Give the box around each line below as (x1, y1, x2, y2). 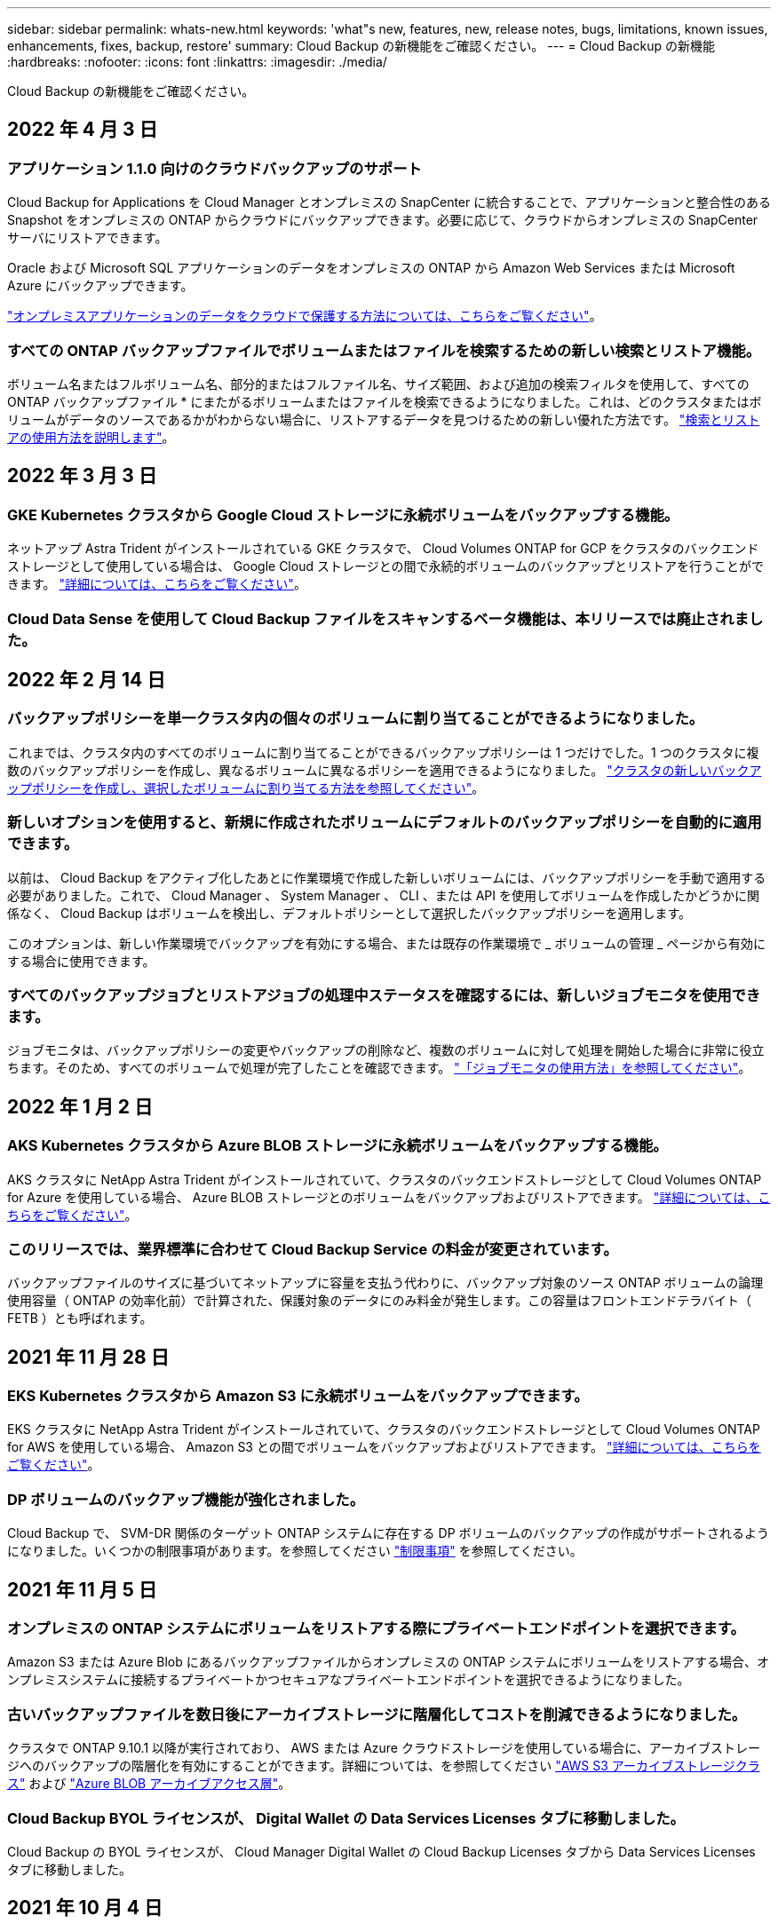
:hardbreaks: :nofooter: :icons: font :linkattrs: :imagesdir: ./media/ (7, 54, 387, 69)
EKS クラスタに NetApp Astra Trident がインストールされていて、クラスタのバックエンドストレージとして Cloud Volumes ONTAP (7, 1421, 760, 1437)
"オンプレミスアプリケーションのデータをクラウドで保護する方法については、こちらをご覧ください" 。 (7, 308, 602, 324)
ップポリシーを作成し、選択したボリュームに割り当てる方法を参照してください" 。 (7, 780, 485, 796)
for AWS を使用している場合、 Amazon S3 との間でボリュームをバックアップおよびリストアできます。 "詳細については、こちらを (7, 1439, 761, 1455)
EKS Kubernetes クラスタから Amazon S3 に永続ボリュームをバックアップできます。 (7, 1387, 589, 1405)
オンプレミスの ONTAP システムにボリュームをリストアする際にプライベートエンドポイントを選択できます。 (7, 1619, 745, 1638)
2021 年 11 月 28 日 (7, 1345, 170, 1368)
